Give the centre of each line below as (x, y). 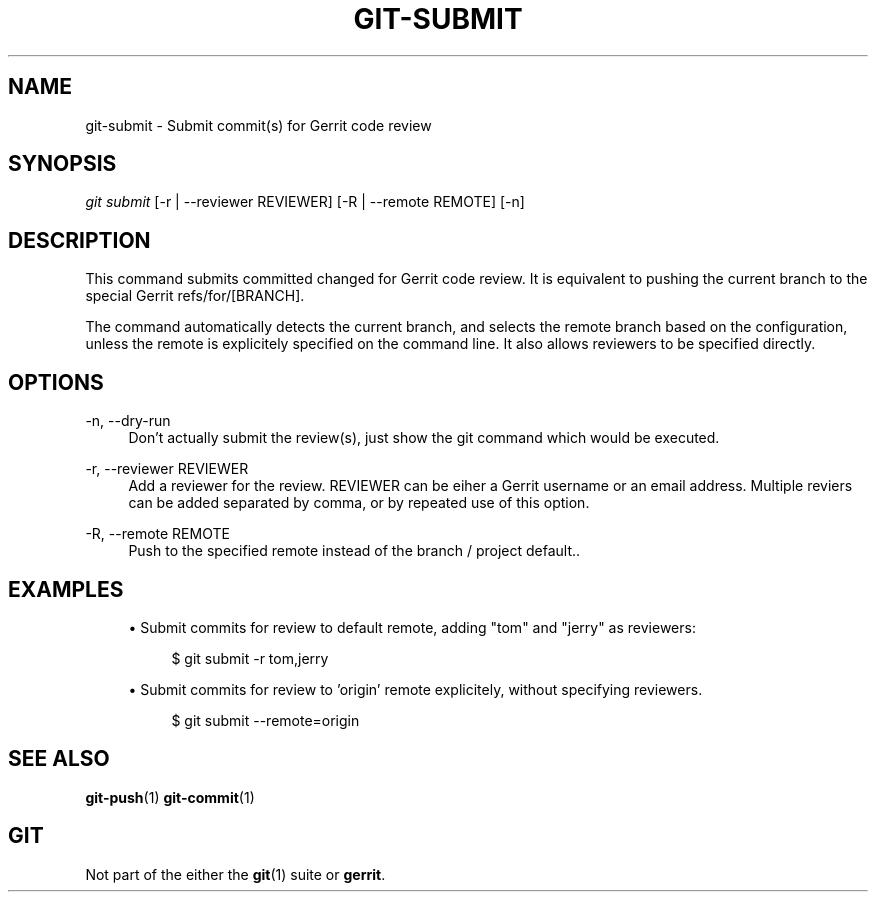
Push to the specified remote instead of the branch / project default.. (354, 551)
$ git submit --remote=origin (265, 720)
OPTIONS (56, 382)
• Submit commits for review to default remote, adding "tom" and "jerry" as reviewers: (412, 627)
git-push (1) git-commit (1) (170, 797)
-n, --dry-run (128, 421)
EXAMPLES (66, 589)
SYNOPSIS (62, 164)
